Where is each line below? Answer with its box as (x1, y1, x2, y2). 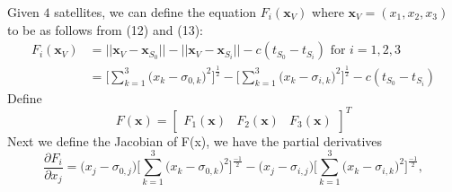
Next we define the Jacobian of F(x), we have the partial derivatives (7, 131, 383, 150)
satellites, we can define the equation (54, 3, 257, 21)
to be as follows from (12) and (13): (7, 20, 203, 39)
